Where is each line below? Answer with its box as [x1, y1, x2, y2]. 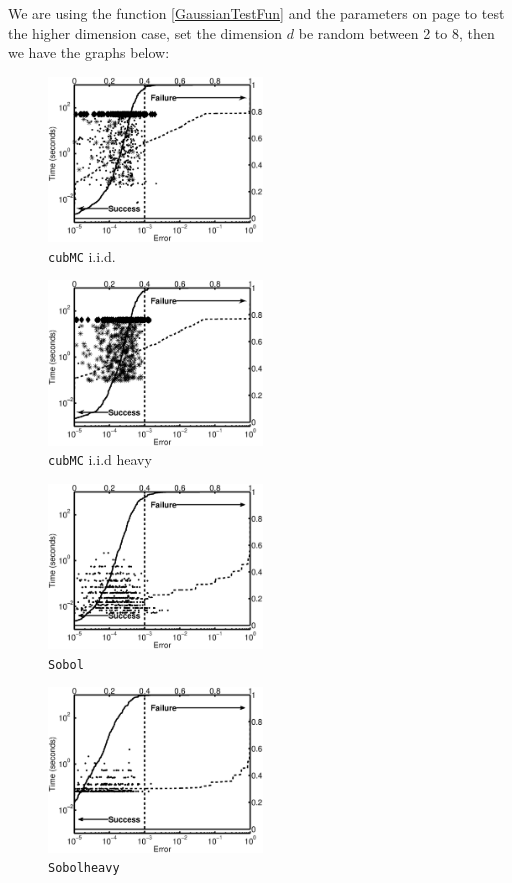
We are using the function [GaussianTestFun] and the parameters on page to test [8, 3, 505, 23]
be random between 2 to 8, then [298, 22, 495, 43]
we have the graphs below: [8, 42, 170, 63]
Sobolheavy [48, 861, 120, 876]
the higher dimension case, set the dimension [8, 22, 283, 43]
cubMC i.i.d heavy [48, 449, 152, 470]
